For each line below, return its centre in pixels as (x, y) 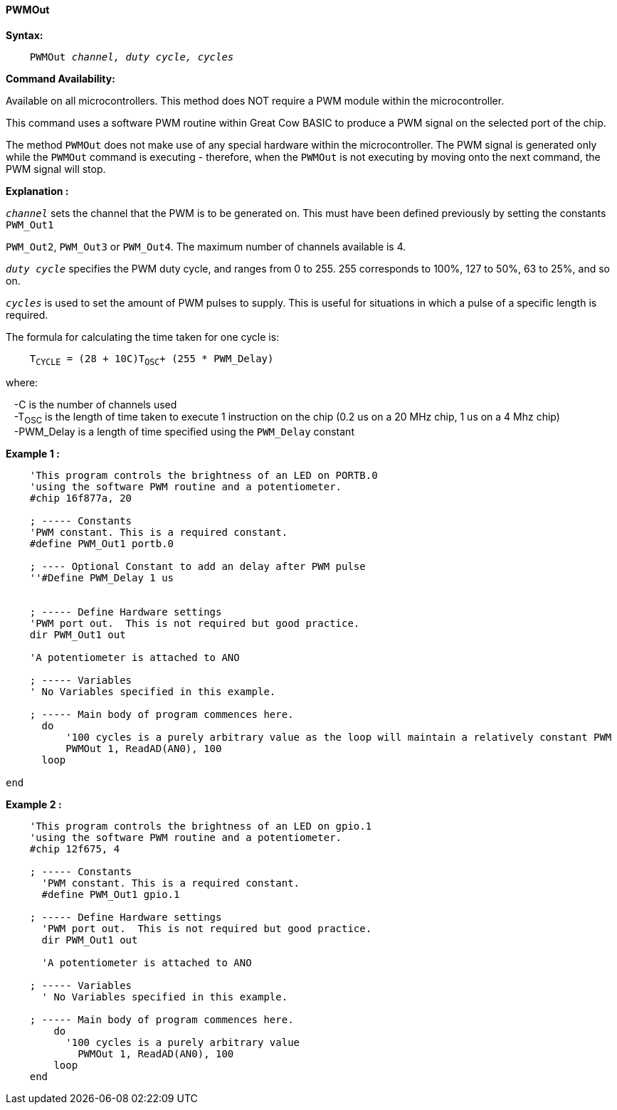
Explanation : (37, 191)
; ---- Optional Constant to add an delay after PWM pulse (197, 567)
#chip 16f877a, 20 (81, 498)
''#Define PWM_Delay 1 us (102, 578)
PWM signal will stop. (56, 169)
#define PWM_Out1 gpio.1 (111, 895)
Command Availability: (60, 78)
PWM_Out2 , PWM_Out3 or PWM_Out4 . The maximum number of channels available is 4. (206, 246)
